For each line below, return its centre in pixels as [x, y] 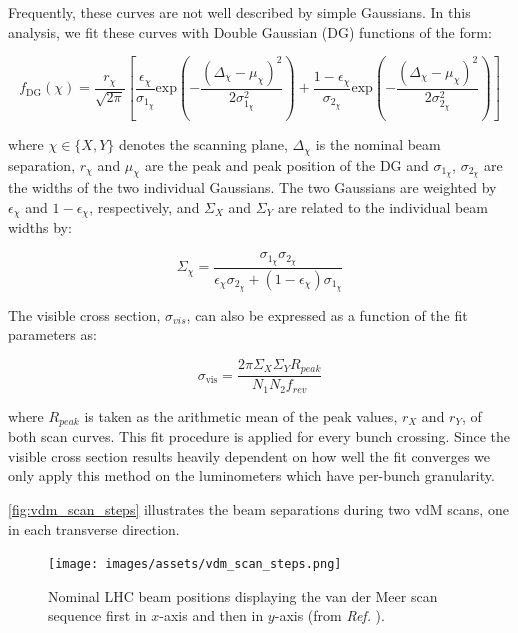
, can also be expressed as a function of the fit [327, 314]
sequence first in [97, 615]
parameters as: [52, 334]
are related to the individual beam [382, 207]
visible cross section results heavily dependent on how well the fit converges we [249, 455]
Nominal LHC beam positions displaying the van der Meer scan [243, 595]
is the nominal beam [378, 144]
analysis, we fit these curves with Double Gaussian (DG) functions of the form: [250, 31]
